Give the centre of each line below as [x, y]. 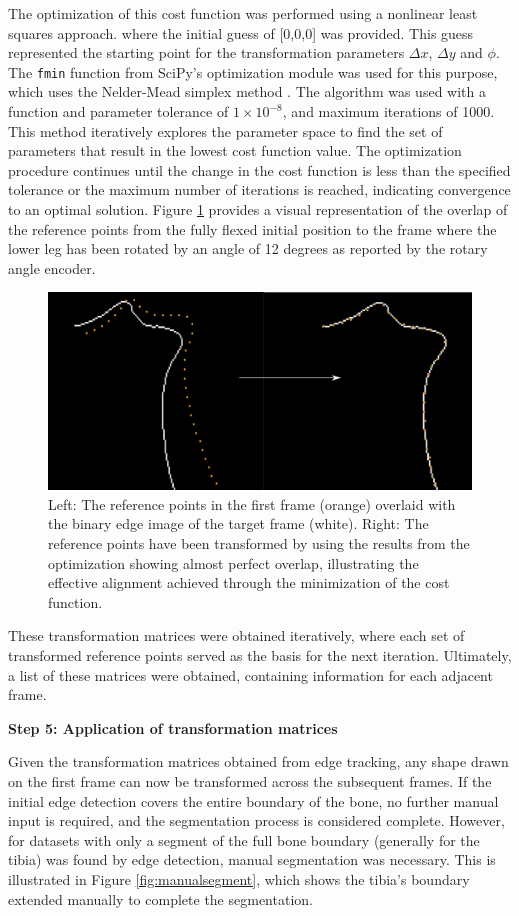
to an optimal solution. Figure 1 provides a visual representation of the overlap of [258, 209]
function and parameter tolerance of [118, 111]
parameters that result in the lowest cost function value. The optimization [235, 150]
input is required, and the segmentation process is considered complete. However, [256, 820]
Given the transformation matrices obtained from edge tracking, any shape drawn [258, 761]
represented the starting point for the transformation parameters [206, 52]
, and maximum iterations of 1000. [388, 111]
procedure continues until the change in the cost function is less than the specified [259, 169]
